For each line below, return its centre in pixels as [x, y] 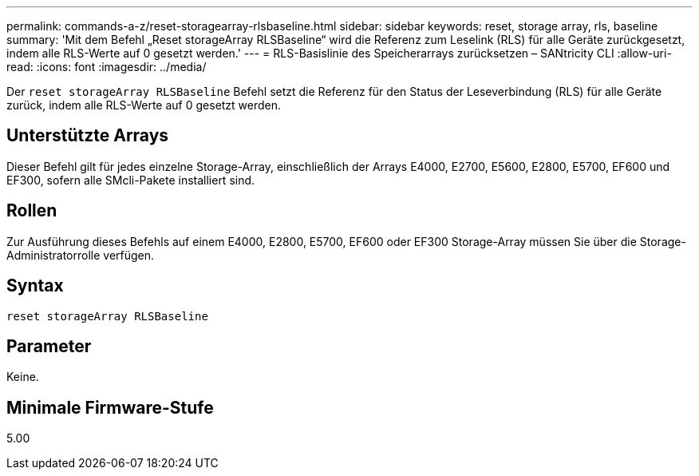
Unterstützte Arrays [88, 136]
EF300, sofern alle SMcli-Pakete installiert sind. [131, 180]
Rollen [32, 211]
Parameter [49, 346]
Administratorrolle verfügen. [81, 255]
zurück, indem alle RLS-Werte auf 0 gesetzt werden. [144, 105]
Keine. [23, 377]
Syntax [35, 286]
